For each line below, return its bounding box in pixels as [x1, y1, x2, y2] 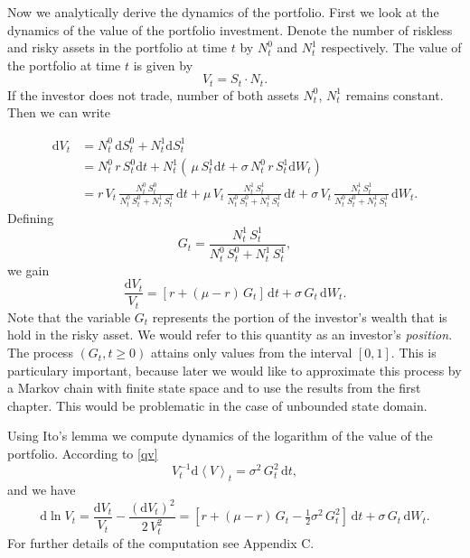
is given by [133, 55, 193, 74]
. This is [390, 343, 437, 362]
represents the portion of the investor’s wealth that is [152, 307, 447, 326]
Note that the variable [7, 307, 131, 326]
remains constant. [345, 85, 444, 104]
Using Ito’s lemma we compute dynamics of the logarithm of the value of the [7, 426, 433, 445]
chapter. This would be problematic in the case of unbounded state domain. [7, 395, 428, 414]
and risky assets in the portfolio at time [7, 38, 228, 57]
